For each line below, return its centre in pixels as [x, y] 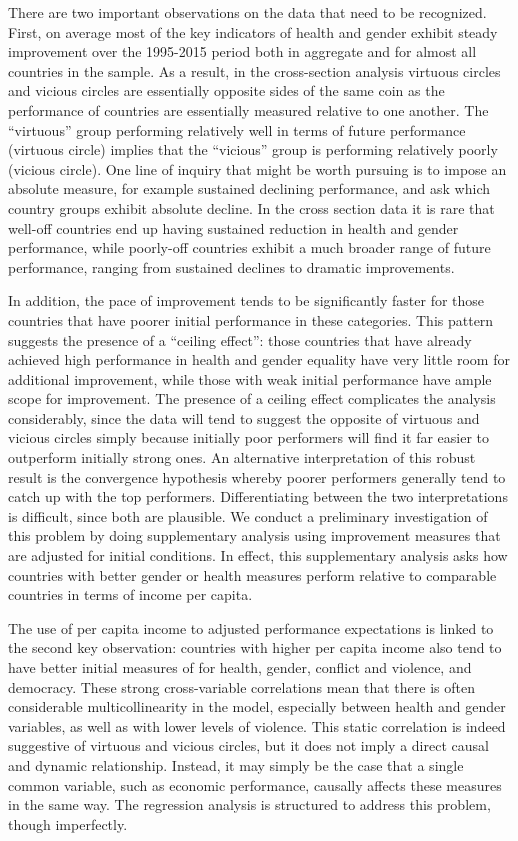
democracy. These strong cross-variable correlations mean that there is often [241, 686]
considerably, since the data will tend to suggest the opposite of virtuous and [244, 417]
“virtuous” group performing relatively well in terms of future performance [237, 129]
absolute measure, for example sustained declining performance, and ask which [249, 188]
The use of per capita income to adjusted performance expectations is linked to [251, 627]
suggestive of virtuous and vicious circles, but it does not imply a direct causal [248, 745]
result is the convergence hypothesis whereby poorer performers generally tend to [257, 476]
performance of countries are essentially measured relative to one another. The [248, 109]
